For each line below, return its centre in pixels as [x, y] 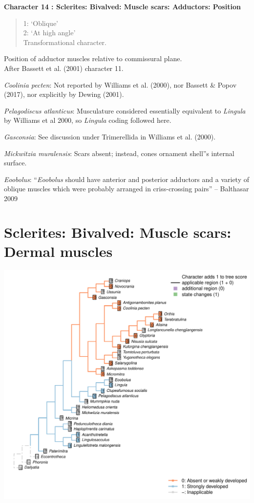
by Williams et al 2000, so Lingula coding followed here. [88, 120]
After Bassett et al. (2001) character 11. [64, 68]
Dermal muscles [58, 251]
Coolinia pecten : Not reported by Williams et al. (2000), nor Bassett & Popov [120, 84]
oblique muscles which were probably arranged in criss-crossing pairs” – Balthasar [127, 189]
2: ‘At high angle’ [49, 33]
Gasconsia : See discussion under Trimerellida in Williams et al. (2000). [110, 136]
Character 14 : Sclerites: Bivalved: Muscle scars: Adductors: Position [122, 6]
